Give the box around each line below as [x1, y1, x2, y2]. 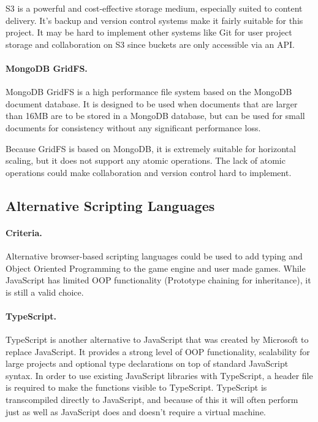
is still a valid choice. [6, 285, 84, 298]
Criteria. [6, 226, 42, 239]
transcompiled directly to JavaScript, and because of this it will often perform [6, 393, 298, 406]
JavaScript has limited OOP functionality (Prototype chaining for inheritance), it [6, 274, 311, 286]
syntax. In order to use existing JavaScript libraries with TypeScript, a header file [6, 369, 313, 382]
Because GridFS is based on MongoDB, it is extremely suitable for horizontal [6, 142, 296, 155]
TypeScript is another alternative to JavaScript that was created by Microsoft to [6, 333, 309, 346]
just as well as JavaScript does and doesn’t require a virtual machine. [6, 405, 267, 418]
